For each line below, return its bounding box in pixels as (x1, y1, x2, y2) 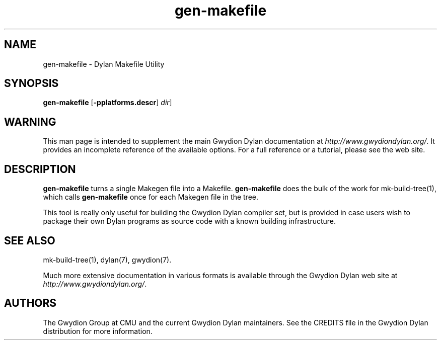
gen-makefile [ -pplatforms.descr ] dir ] (43, 98, 172, 107)
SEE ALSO (4, 234, 55, 247)
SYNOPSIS (4, 77, 59, 90)
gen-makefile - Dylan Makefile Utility (43, 59, 165, 68)
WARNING (4, 115, 56, 128)
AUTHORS (4, 297, 57, 310)
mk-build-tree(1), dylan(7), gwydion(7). (43, 255, 172, 264)
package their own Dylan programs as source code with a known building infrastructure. (43, 217, 336, 226)
